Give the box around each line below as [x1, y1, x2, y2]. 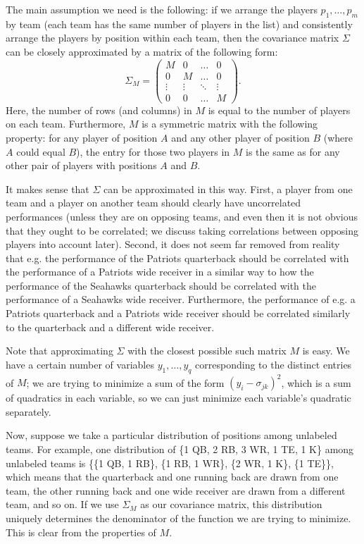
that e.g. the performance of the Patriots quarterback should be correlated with [6, 250, 349, 265]
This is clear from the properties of [6, 524, 156, 539]
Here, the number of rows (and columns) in [6, 102, 192, 117]
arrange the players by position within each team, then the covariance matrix [6, 30, 339, 45]
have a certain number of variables [6, 357, 154, 371]
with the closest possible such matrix [127, 343, 287, 358]
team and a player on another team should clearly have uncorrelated [6, 195, 301, 210]
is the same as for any [246, 144, 340, 159]
